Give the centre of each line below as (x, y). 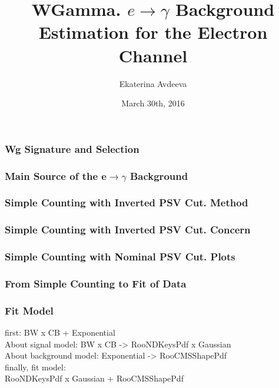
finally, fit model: (35, 367)
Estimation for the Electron (153, 32)
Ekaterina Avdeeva (153, 83)
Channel (153, 55)
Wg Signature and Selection (72, 148)
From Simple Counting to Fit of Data (96, 283)
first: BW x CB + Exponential (60, 332)
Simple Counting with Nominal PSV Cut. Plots (120, 257)
